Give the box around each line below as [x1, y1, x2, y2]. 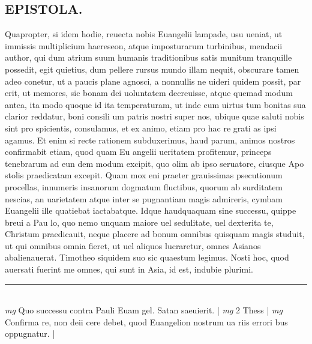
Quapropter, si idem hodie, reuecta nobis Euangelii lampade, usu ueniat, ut [5, 28, 283, 40]
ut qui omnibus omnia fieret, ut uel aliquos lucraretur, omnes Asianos [5, 239, 261, 252]
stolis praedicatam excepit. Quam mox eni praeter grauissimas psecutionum [5, 169, 283, 181]
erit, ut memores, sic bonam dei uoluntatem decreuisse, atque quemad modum [5, 86, 293, 99]
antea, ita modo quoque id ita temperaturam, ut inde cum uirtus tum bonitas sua [5, 98, 306, 110]
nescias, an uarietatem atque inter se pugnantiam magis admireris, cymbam [5, 192, 283, 205]
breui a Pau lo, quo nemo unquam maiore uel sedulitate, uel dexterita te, [5, 216, 274, 228]
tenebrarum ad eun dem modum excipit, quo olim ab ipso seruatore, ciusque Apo [5, 157, 304, 169]
